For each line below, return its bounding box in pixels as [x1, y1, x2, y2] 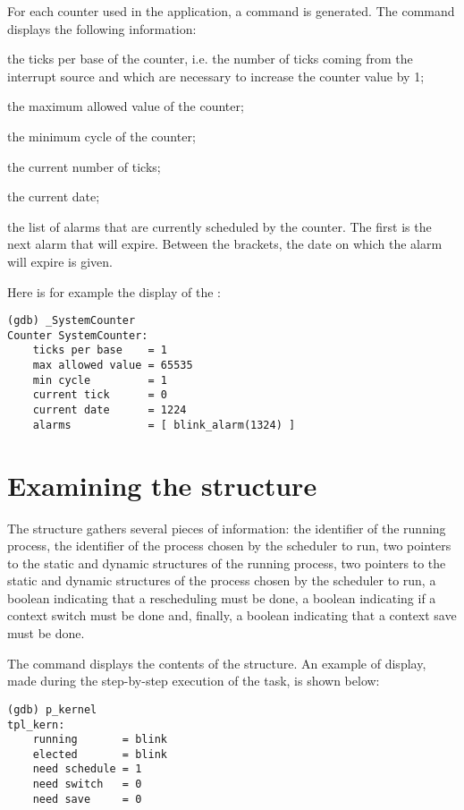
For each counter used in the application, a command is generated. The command [7, 2, 455, 20]
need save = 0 [32, 792, 142, 806]
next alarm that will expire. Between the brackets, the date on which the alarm [7, 234, 443, 253]
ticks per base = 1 [32, 344, 167, 357]
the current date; [7, 187, 100, 206]
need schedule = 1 [32, 763, 142, 776]
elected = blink [32, 747, 167, 761]
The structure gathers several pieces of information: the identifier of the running [7, 518, 446, 537]
